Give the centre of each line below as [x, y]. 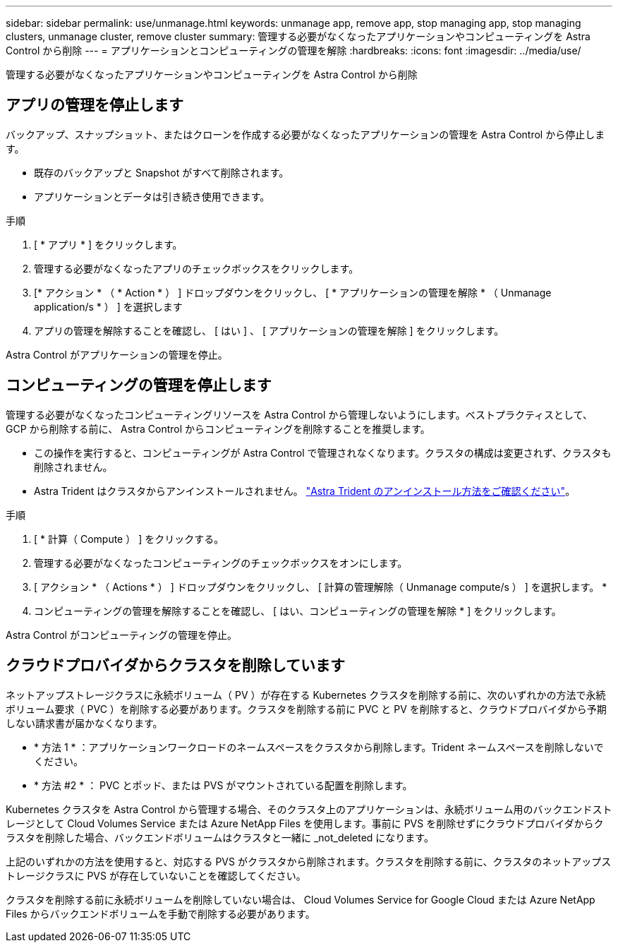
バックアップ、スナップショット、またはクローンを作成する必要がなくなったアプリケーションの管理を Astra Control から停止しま [305, 134]
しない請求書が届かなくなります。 [84, 723]
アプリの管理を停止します [95, 105]
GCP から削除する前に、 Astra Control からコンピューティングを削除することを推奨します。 [218, 428]
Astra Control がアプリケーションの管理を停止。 [117, 354]
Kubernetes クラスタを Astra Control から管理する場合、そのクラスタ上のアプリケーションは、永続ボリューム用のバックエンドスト [309, 809]
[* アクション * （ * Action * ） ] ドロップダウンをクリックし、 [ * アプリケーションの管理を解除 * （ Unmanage [293, 292]
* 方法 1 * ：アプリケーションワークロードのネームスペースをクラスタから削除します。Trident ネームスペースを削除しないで [319, 747]
